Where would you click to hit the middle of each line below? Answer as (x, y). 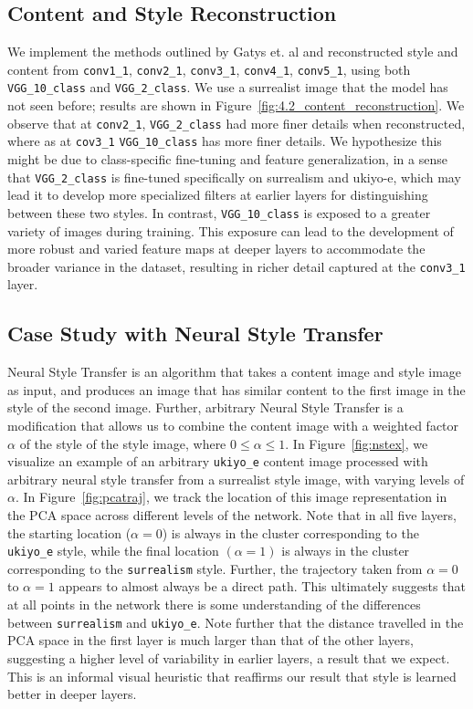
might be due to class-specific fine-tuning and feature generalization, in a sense (227, 159)
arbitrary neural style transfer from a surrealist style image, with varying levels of (236, 479)
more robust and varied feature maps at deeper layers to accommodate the (216, 249)
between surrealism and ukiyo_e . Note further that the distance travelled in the (236, 622)
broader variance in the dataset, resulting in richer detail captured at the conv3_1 (236, 266)
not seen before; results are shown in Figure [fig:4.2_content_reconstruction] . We (236, 105)
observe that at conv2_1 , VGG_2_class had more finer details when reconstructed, (236, 123)
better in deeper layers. (72, 694)
